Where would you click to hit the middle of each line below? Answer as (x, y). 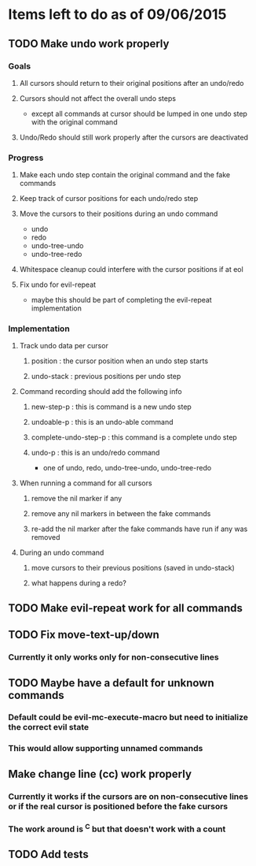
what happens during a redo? (79, 583)
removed (46, 537)
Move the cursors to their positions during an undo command (119, 214)
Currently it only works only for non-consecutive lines (114, 657)
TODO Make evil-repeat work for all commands (126, 608)
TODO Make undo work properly (89, 44)
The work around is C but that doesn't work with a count (117, 828)
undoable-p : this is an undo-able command (102, 422)
